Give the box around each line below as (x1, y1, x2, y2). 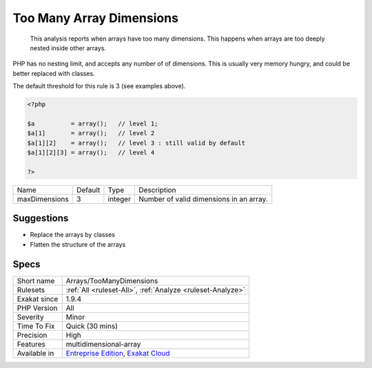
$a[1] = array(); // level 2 (27, 130, 155, 137)
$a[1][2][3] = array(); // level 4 (27, 149, 155, 156)
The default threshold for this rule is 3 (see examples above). (12, 82, 186, 90)
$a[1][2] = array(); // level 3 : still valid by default (27, 139, 246, 147)
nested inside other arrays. (30, 43, 107, 52)
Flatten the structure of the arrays (30, 240, 126, 248)
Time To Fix (17, 321, 55, 331)
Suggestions (12, 212, 69, 224)
